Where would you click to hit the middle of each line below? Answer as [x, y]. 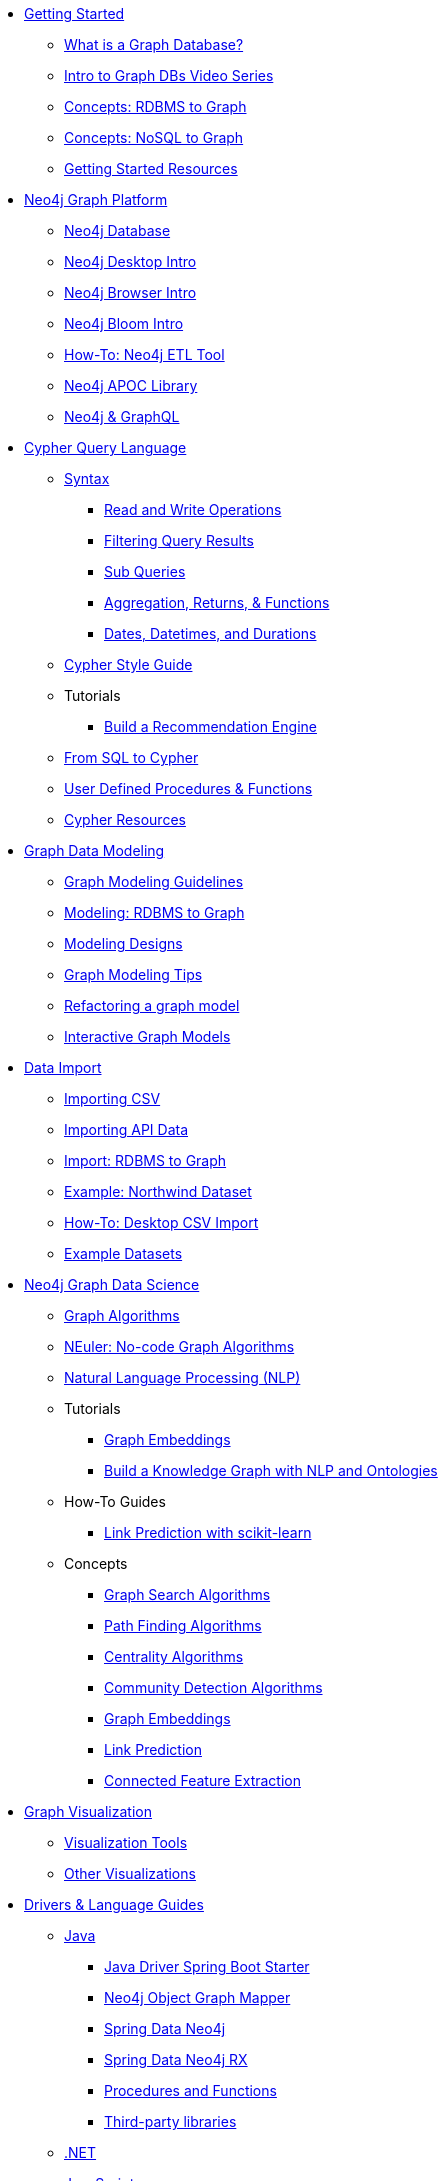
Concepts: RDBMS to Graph [155, 106]
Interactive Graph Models [147, 1036]
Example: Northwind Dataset [158, 1191]
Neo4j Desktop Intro [130, 261]
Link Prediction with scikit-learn [208, 1532]
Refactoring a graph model [152, 1005]
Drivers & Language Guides [114, 1904]
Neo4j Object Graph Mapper [197, 1997]
